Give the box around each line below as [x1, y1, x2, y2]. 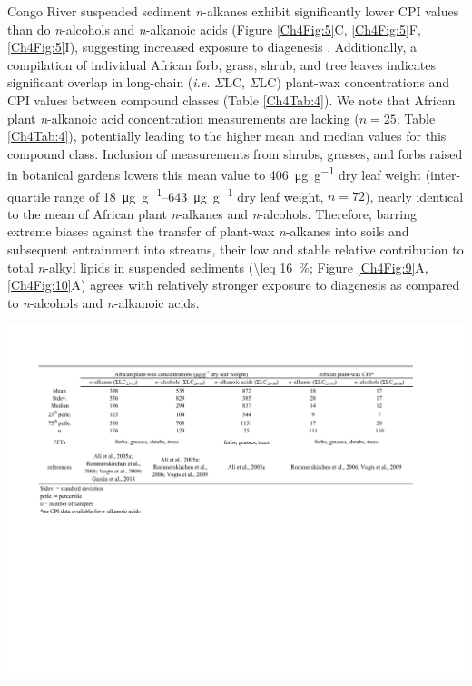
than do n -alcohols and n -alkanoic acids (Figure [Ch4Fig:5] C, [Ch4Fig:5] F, [7, 19, 421, 38]
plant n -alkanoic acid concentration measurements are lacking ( [7, 108, 359, 127]
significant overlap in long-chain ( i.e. [7, 73, 211, 92]
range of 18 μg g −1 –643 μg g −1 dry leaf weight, [54, 184, 324, 205]
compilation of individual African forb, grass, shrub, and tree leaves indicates [7, 55, 436, 74]
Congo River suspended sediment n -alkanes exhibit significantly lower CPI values [7, 2, 459, 20]
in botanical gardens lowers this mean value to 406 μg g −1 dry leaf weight [7, 163, 421, 184]
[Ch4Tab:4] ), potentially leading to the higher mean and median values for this [7, 126, 447, 145]
